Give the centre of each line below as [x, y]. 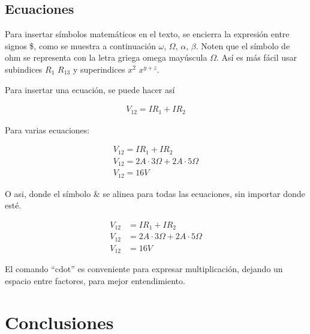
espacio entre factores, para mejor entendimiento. [95, 280]
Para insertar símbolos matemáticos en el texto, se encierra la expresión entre [147, 34]
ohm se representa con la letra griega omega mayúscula [106, 57]
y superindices [99, 69]
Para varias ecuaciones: [47, 129]
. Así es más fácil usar [257, 57]
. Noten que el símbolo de [243, 45]
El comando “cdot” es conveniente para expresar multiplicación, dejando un [144, 269]
